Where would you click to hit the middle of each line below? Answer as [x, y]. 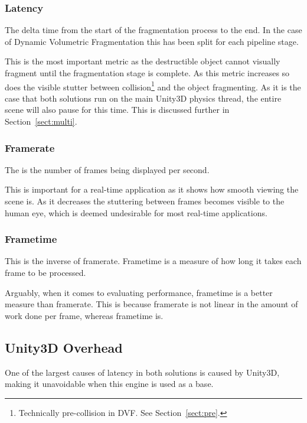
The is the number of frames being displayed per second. [107, 169]
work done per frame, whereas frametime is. [84, 315]
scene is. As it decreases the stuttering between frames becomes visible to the [145, 201]
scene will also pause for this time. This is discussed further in [117, 110]
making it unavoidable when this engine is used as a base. [109, 384]
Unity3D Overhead [64, 347]
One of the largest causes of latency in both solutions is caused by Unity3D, [142, 372]
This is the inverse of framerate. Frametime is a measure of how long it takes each [153, 261]
